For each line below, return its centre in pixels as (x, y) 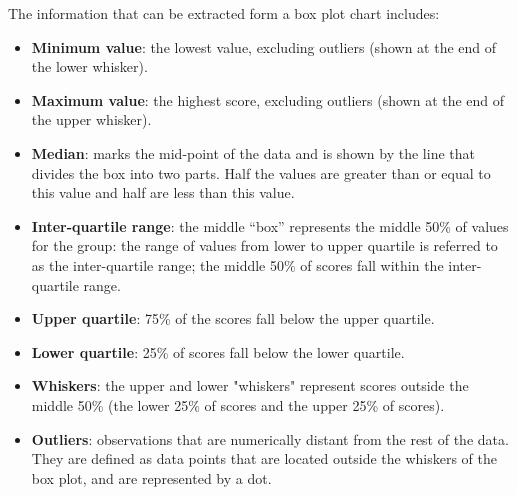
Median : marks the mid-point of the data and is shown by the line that (253, 152)
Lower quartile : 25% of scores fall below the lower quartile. (218, 351)
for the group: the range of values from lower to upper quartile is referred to (264, 245)
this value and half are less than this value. (163, 192)
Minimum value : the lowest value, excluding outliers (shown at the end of (264, 46)
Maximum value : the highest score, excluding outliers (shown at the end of (268, 99)
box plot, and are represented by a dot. (151, 477)
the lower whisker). (89, 66)
